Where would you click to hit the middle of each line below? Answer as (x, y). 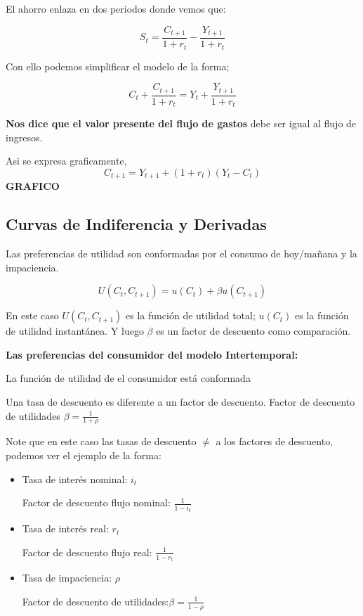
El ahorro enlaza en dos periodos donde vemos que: (116, 8)
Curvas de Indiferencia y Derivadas (136, 224)
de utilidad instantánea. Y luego (75, 331)
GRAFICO (33, 186)
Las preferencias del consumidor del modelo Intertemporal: (152, 354)
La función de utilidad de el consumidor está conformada (128, 378)
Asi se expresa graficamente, (66, 161)
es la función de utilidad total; (191, 315)
